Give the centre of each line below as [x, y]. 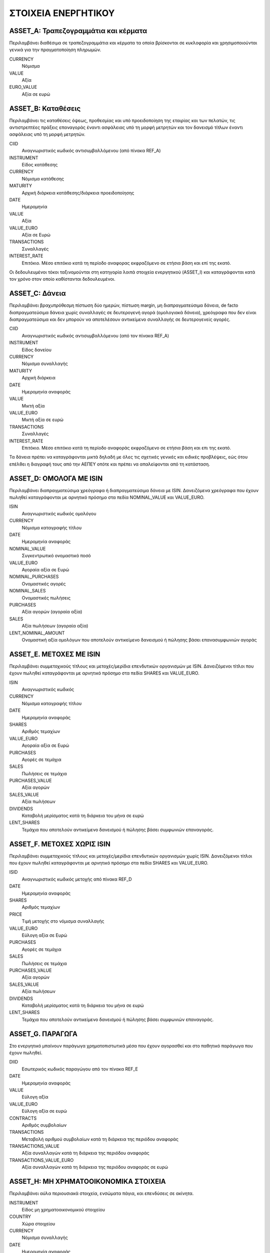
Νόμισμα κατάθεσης [43, 178]
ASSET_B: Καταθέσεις [45, 109]
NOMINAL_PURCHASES [34, 577]
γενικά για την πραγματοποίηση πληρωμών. [55, 50]
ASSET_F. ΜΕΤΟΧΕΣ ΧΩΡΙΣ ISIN [60, 844]
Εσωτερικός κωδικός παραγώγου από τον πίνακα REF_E [80, 1069]
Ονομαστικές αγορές [44, 583]
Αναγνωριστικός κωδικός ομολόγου [59, 513]
